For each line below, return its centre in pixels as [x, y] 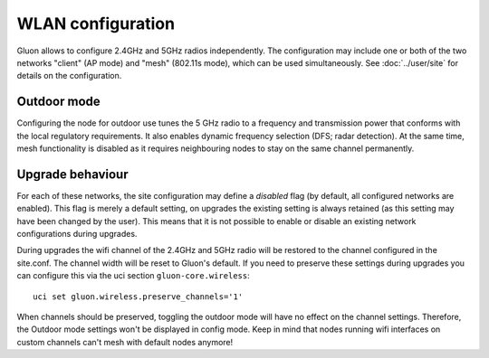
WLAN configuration [96, 24]
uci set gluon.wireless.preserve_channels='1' [138, 297]
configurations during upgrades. [77, 234]
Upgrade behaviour [72, 174]
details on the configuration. [69, 76]
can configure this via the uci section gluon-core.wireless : [133, 276]
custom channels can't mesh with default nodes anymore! [125, 342]
